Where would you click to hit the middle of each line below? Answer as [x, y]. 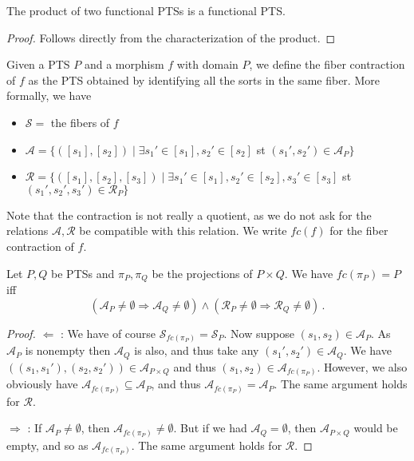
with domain [207, 64]
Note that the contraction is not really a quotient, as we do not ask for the [189, 215]
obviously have [42, 384]
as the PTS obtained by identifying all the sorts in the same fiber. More [204, 79]
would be [376, 428]
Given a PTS [38, 64]
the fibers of [80, 122]
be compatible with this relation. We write [183, 230]
